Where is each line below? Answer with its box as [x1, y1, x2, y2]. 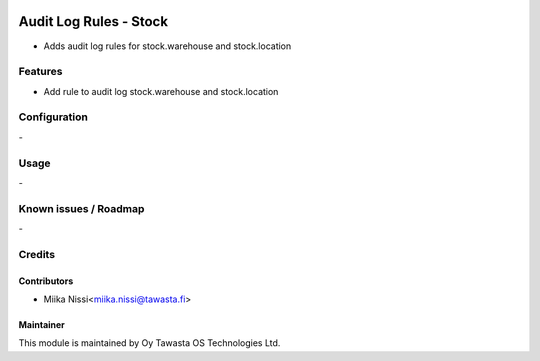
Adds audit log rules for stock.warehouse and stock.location [43, 40, 292, 52]
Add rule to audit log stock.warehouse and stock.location [43, 85, 279, 97]
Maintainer [18, 319, 65, 331]
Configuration [18, 110, 89, 124]
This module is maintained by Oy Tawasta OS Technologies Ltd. [18, 337, 281, 349]
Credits [18, 247, 55, 261]
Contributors [18, 275, 74, 287]
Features [18, 65, 63, 79]
